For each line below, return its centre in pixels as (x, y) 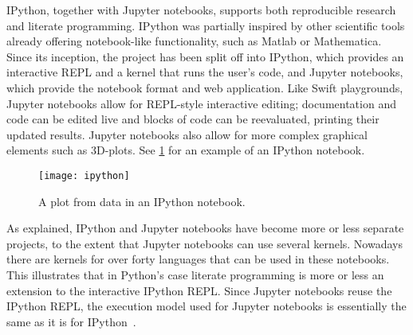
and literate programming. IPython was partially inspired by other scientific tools (206, 25)
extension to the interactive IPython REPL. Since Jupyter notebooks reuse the (199, 290)
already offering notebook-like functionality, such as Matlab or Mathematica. (194, 41)
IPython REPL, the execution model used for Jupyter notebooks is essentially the (206, 306)
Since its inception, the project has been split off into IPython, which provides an (205, 56)
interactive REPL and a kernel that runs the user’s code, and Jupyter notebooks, (205, 72)
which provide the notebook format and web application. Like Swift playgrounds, (205, 87)
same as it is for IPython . (71, 321)
